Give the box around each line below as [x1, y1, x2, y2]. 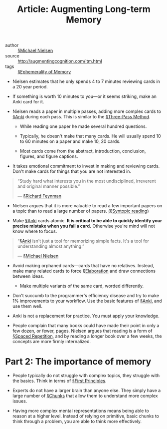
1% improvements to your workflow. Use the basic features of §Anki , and [12, 298, 162, 304]
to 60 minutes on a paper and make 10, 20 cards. [19, 138, 121, 144]
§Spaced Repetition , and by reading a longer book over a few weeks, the [12, 333, 162, 339]
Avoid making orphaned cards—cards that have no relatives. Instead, [12, 263, 155, 269]
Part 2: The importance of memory [5, 356, 152, 368]
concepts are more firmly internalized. [12, 339, 91, 345]
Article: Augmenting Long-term [17, 3, 151, 15]
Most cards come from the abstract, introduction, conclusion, [19, 148, 146, 154]
